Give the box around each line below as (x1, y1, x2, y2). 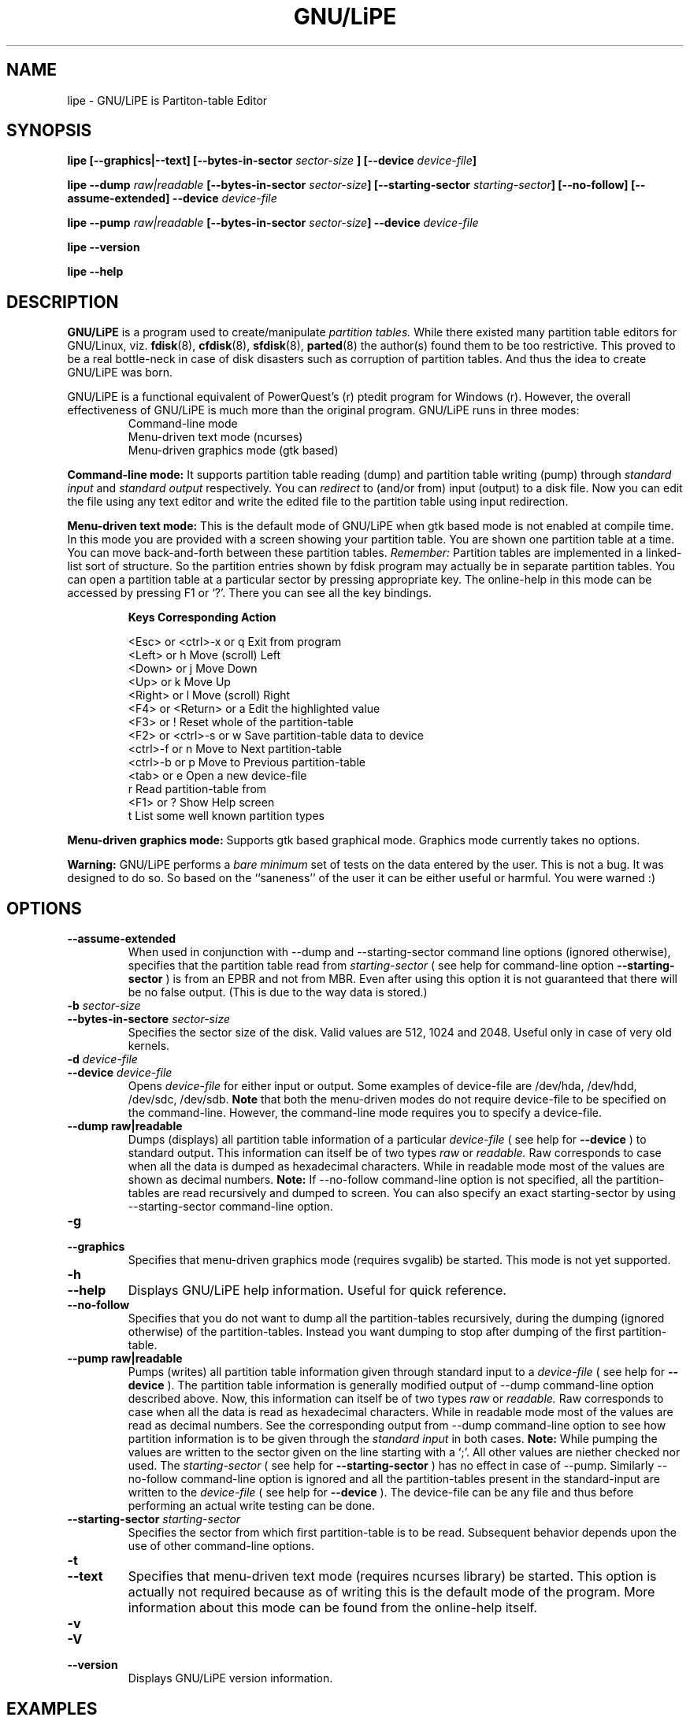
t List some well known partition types (128, 809, 325, 823)
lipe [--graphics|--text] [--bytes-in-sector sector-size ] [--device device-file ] (67, 154, 477, 168)
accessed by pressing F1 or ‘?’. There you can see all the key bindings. (67, 586, 432, 600)
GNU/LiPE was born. (67, 365, 173, 380)
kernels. (128, 1039, 170, 1053)
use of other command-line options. (128, 1539, 314, 1553)
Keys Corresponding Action (128, 610, 276, 625)
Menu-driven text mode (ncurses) (128, 430, 303, 444)
